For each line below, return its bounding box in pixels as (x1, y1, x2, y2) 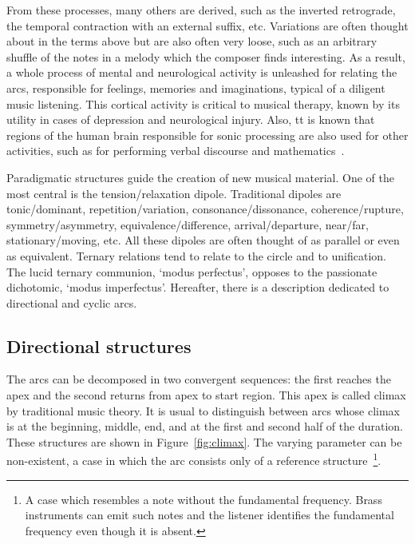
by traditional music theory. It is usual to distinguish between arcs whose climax (6, 402, 400, 419)
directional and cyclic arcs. (6, 294, 137, 311)
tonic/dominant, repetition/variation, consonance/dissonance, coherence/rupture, (6, 201, 404, 217)
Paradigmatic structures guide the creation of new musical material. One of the (6, 169, 394, 185)
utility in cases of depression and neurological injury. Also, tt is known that (6, 111, 375, 128)
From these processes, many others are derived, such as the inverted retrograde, (6, 2, 396, 18)
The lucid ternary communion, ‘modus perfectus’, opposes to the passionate (6, 263, 377, 280)
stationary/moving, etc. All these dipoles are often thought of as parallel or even (6, 232, 400, 248)
